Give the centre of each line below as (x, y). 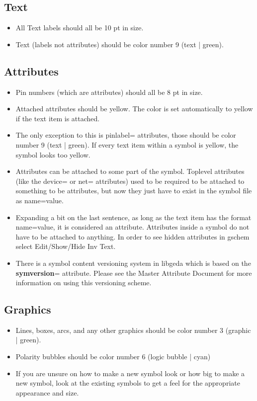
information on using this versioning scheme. (84, 282)
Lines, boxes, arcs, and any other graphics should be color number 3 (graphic (133, 330)
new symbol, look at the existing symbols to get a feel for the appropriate (128, 383)
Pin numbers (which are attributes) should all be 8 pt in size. (109, 92)
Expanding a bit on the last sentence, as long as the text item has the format (133, 217)
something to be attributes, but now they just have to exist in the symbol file (134, 191)
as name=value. (40, 200)
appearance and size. (47, 392)
